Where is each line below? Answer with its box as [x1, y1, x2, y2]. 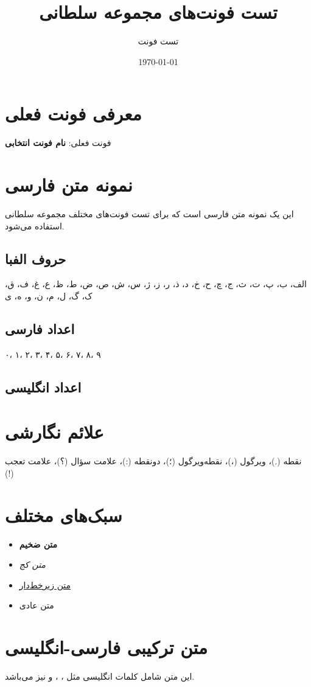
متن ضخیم [19, 537, 58, 550]
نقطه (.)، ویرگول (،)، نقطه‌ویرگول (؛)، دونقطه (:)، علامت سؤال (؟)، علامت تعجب [5, 455, 302, 467]
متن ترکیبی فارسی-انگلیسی [5, 635, 208, 660]
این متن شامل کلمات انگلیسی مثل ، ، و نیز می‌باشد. [5, 670, 195, 683]
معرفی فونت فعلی [5, 101, 142, 126]
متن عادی [19, 599, 54, 612]
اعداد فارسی [5, 319, 75, 338]
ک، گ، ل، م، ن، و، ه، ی [5, 289, 93, 302]
